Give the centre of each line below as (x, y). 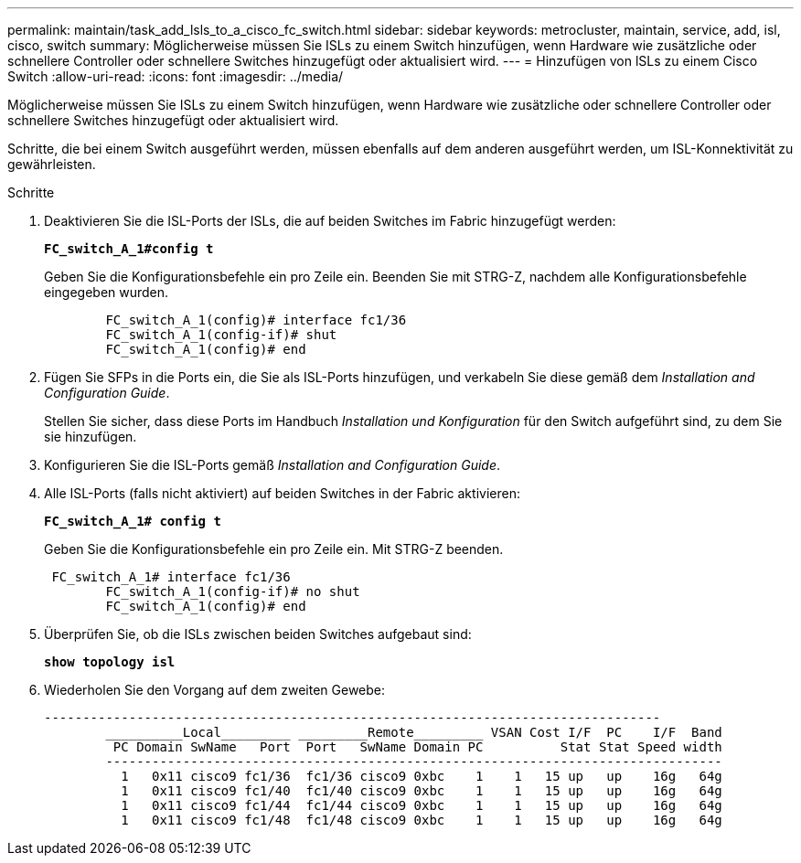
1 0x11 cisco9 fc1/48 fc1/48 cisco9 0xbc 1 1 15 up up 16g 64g (422, 820)
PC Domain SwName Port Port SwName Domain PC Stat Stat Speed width (417, 747)
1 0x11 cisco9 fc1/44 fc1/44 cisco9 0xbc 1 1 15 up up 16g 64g (422, 805)
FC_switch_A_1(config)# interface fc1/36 (256, 320)
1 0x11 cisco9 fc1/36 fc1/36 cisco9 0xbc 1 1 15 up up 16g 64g (422, 776)
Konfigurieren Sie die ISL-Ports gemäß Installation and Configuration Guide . (272, 465)
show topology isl (110, 662)
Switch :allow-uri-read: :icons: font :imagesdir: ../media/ (176, 76)
